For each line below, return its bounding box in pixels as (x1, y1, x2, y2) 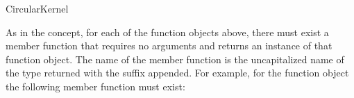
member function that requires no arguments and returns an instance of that (6, 38, 332, 53)
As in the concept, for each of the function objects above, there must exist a (6, 24, 329, 39)
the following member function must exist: (6, 79, 185, 93)
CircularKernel (6, 1, 69, 15)
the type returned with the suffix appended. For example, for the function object (6, 65, 349, 80)
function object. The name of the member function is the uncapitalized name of (6, 51, 344, 66)
